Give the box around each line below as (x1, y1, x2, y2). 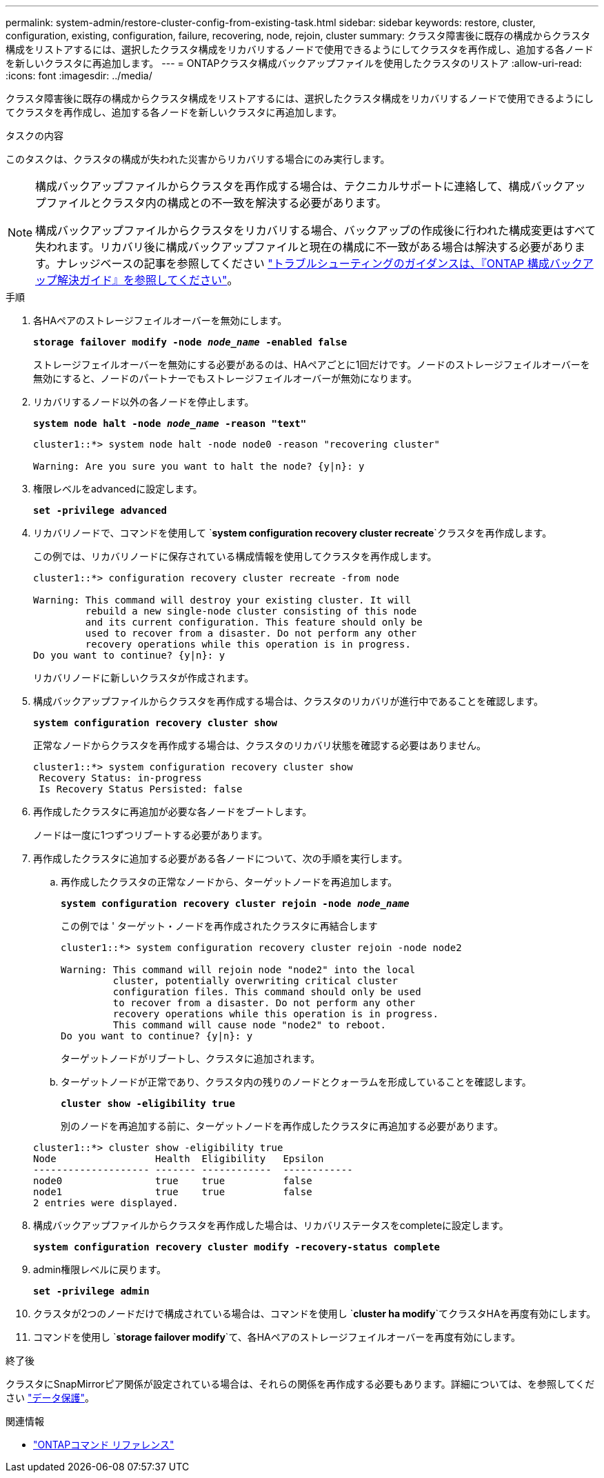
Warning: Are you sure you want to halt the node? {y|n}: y (33, 461, 365, 472)
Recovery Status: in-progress (39, 772, 202, 783)
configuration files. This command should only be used (112, 986, 421, 997)
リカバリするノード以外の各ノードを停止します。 (33, 396, 254, 408)
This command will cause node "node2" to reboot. (112, 1019, 387, 1030)
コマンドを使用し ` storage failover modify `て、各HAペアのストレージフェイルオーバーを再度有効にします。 (33, 1331, 521, 1343)
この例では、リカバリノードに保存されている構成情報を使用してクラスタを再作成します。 (33, 550, 437, 562)
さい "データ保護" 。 (6, 1392, 94, 1404)
